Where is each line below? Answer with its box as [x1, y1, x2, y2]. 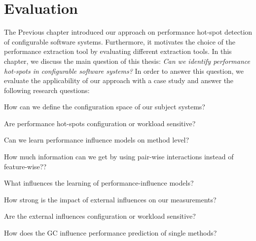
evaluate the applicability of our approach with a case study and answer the [4, 75, 234, 86]
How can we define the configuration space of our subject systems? [4, 101, 205, 112]
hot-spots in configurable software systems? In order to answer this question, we [4, 65, 244, 76]
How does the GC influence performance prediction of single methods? [4, 228, 217, 238]
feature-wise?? [4, 161, 47, 171]
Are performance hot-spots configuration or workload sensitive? [4, 118, 196, 128]
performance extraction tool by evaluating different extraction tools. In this [4, 46, 232, 56]
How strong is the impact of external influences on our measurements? [4, 194, 217, 204]
